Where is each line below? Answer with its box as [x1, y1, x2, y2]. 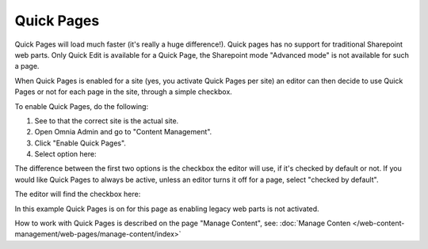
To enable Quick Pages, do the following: [14, 101, 149, 111]
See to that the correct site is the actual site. [34, 115, 179, 126]
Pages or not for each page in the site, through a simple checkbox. [14, 87, 233, 96]
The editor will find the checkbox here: [14, 190, 141, 199]
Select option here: [34, 149, 97, 159]
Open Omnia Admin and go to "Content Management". [34, 127, 212, 137]
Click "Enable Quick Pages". [34, 138, 127, 148]
